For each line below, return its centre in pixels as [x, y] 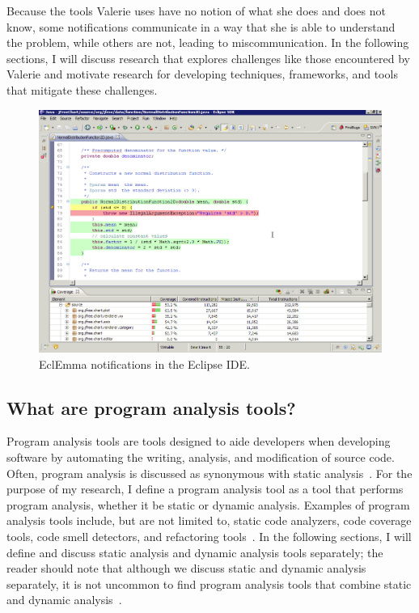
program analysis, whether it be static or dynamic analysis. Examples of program [208, 504]
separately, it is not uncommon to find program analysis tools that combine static [209, 583]
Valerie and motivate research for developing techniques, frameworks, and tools [202, 74]
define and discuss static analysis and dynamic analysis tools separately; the [195, 552]
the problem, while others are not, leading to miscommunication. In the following [208, 42]
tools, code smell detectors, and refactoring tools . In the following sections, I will [209, 536]
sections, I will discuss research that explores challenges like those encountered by [208, 58]
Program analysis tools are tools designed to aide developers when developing [199, 441]
